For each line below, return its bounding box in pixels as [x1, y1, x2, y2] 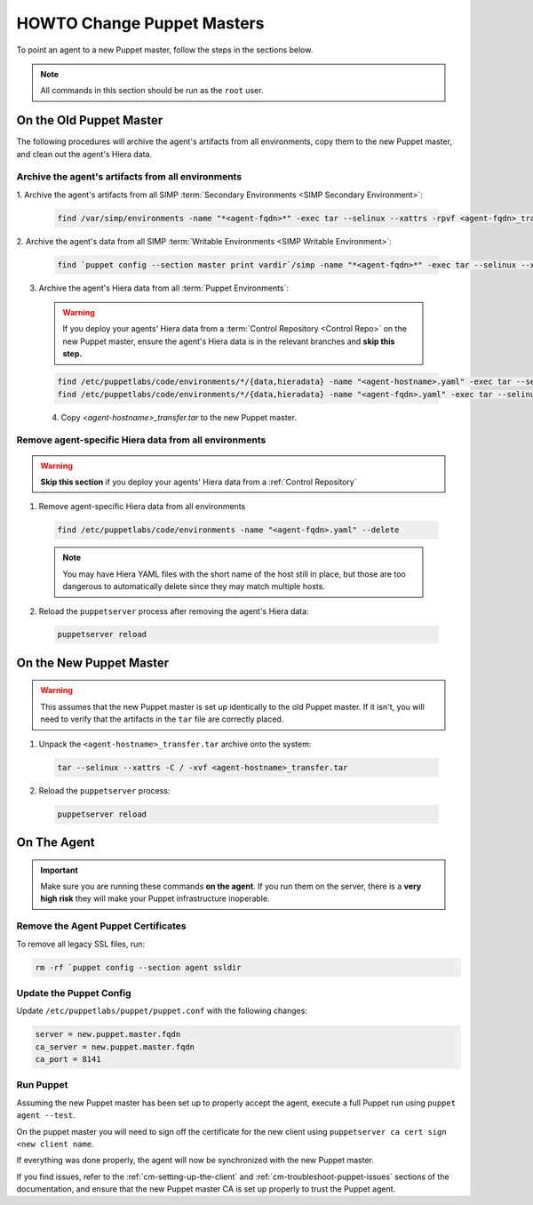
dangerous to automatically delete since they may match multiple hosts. [62, 581, 326, 592]
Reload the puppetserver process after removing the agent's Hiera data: [38, 605, 310, 617]
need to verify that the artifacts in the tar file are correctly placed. [40, 714, 284, 724]
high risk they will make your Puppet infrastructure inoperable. [40, 893, 270, 904]
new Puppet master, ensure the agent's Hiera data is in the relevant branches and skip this [62, 336, 395, 347]
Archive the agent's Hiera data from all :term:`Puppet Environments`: [38, 283, 289, 293]
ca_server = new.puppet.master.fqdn [35, 1041, 195, 1052]
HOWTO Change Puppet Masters [16, 13, 265, 33]
